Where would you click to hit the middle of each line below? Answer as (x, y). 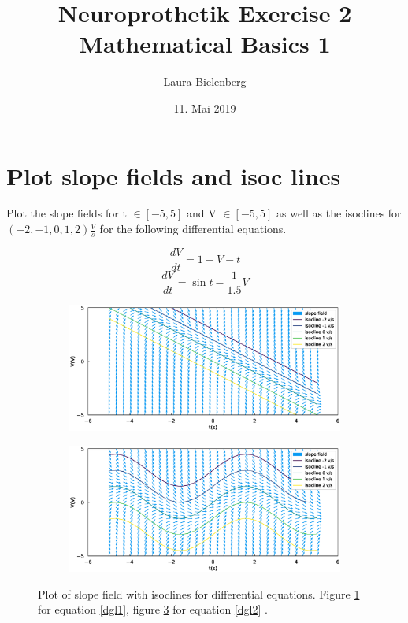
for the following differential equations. (193, 229)
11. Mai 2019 (205, 108)
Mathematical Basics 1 (205, 44)
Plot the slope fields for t (67, 213)
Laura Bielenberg (205, 82)
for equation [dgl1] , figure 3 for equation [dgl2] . (153, 609)
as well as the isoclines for (339, 213)
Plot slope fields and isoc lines (174, 175)
